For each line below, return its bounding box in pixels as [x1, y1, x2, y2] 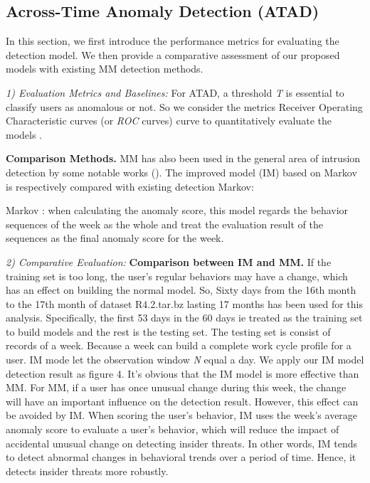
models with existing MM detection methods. [6, 61, 203, 76]
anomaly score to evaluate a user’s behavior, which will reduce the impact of [6, 422, 339, 437]
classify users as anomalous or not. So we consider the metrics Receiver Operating [6, 99, 363, 114]
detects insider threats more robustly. [6, 463, 169, 478]
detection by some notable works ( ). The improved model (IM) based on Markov [6, 164, 357, 179]
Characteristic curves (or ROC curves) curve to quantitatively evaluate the [6, 113, 332, 128]
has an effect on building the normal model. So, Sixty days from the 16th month [6, 282, 356, 297]
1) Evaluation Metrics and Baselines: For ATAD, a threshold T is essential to [6, 85, 344, 100]
